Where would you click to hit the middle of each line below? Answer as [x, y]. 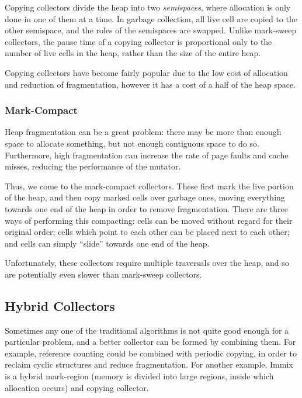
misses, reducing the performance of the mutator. [93, 166]
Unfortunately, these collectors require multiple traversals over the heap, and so [147, 263]
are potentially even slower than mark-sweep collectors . [103, 274]
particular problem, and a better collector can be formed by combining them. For [150, 342]
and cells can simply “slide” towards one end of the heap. [107, 243]
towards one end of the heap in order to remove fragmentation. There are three [146, 208]
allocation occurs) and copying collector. [77, 387]
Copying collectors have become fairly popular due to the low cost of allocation [146, 72]
